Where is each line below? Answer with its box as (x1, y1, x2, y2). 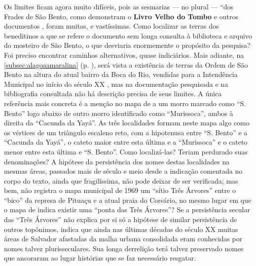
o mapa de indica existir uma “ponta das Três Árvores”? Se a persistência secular (4, 204, 250, 215)
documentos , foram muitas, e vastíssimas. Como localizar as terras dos (4, 21, 219, 31)
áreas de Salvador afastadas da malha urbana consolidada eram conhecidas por (4, 233, 243, 244)
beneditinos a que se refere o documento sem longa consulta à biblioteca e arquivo (4, 30, 252, 40)
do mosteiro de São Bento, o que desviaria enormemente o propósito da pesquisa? (4, 40, 251, 50)
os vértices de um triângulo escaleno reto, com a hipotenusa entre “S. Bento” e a (4, 127, 248, 137)
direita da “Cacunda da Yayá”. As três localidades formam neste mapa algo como (4, 117, 250, 128)
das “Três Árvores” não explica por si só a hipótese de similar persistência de (4, 214, 237, 225)
